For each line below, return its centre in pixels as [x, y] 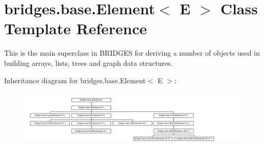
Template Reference [76, 28]
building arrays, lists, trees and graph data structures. [88, 63]
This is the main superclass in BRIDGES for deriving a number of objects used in [132, 53]
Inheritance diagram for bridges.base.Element [75, 80]
